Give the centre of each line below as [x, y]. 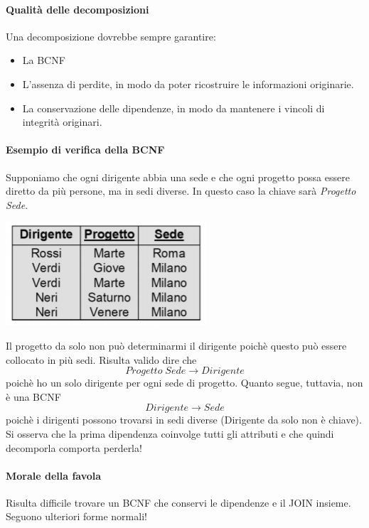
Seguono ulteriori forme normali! [76, 516]
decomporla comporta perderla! [74, 447]
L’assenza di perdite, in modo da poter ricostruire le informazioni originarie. [188, 83]
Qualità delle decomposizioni [77, 9]
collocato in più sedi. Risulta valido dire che [101, 359]
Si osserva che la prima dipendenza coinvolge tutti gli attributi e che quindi [170, 433]
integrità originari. [62, 122]
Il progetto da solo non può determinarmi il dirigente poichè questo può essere [176, 345]
